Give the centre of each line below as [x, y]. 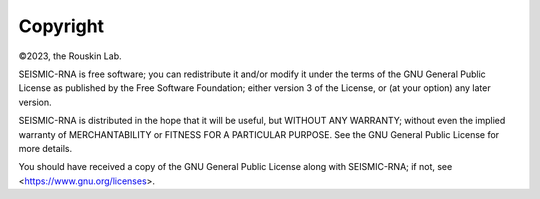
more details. [45, 148]
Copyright [61, 26]
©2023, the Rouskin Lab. [70, 56]
